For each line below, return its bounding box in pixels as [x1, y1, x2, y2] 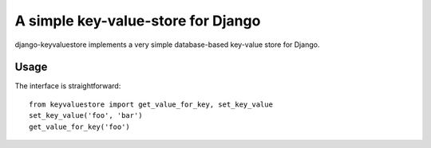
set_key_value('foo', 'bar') [29, 111, 143, 120]
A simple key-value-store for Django [14, 12, 261, 29]
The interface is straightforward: [14, 81, 121, 91]
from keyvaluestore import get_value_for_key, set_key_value [29, 99, 273, 109]
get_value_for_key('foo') [29, 122, 131, 131]
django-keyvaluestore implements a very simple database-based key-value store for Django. [14, 40, 320, 49]
